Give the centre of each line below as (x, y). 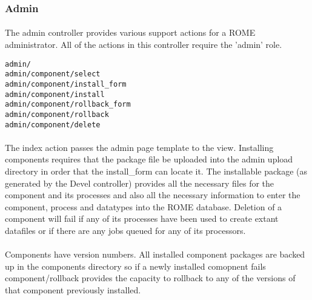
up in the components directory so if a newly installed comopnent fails (135, 266)
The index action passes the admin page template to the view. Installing (139, 147)
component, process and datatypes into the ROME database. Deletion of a (144, 206)
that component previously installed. (73, 289)
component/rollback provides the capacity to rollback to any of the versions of (150, 278)
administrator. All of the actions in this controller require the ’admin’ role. (144, 45)
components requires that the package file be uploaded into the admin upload (149, 159)
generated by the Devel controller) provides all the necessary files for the (140, 183)
